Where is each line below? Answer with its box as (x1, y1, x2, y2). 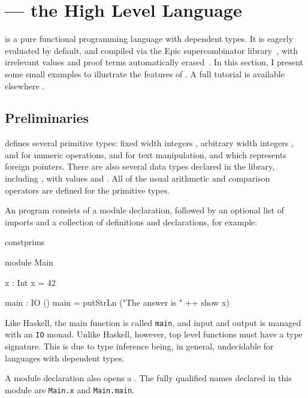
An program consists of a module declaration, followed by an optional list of (5, 204, 284, 216)
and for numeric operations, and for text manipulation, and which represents (5, 148, 286, 161)
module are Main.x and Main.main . (5, 383, 134, 396)
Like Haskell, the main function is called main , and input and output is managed (5, 316, 301, 328)
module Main (5, 256, 53, 269)
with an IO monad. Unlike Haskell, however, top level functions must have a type (5, 328, 303, 340)
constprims (5, 236, 45, 248)
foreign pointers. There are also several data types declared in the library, (5, 160, 275, 173)
